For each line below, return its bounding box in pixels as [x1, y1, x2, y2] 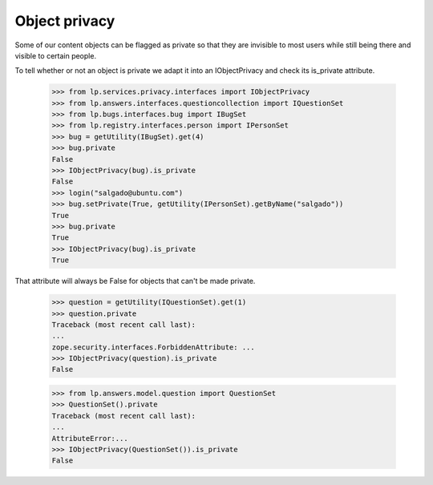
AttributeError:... [51, 434, 128, 443]
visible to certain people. [14, 51, 96, 60]
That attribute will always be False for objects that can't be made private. [14, 277, 256, 286]
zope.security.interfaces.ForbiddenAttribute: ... [51, 342, 256, 352]
